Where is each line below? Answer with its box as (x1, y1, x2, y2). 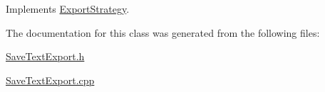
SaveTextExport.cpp (6, 72, 95, 87)
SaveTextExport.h (6, 49, 85, 64)
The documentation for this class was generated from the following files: (6, 25, 320, 40)
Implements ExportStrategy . (6, 1, 130, 16)
